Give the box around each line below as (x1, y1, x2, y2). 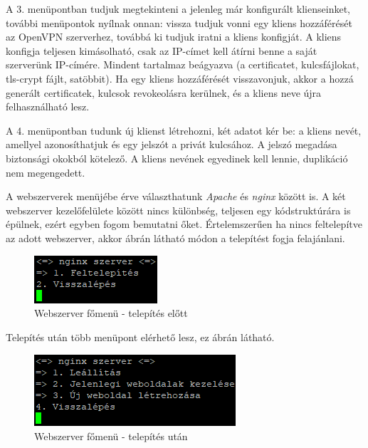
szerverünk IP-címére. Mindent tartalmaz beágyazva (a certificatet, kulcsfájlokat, (6, 57, 359, 72)
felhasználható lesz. (6, 99, 90, 114)
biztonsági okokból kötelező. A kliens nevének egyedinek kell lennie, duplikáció (6, 150, 348, 165)
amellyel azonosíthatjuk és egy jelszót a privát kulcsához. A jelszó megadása (6, 137, 337, 152)
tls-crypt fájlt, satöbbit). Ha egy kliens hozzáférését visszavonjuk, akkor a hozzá (6, 71, 354, 85)
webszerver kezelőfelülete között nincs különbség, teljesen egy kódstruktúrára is (6, 202, 351, 217)
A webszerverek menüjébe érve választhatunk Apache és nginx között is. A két (6, 189, 346, 204)
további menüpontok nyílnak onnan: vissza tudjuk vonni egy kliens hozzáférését (6, 15, 352, 30)
